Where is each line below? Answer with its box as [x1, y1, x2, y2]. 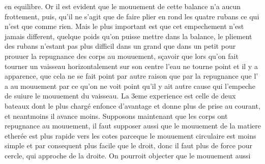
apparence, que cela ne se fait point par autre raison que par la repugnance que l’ [5, 71, 258, 81]
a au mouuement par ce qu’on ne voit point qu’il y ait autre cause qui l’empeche [5, 80, 255, 91]
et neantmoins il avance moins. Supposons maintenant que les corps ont [5, 110, 228, 121]
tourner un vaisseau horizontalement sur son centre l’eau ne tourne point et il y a [5, 60, 258, 71]
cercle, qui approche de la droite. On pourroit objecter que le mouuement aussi [5, 150, 251, 160]
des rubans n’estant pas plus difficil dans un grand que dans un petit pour [5, 41, 236, 51]
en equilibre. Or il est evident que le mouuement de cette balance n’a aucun [5, 1, 241, 11]
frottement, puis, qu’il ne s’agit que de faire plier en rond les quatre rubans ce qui [5, 11, 259, 21]
